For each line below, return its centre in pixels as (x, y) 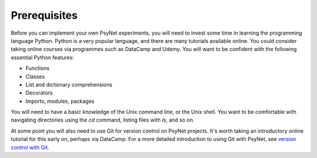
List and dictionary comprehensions (69, 85)
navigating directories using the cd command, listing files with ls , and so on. (103, 120)
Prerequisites (44, 15)
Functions (38, 68)
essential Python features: (43, 57)
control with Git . (30, 147)
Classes (35, 76)
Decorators (39, 93)
